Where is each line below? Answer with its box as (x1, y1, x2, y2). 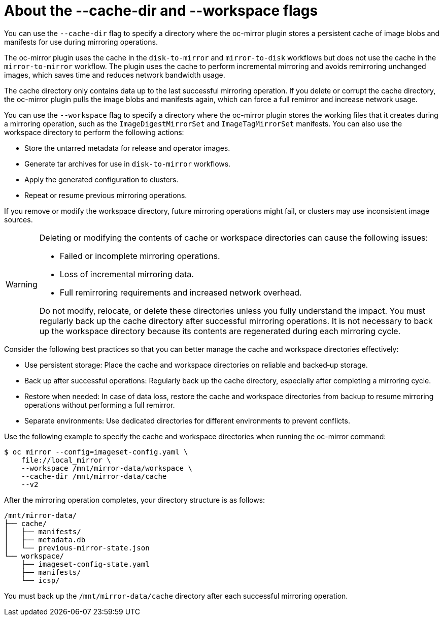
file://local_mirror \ (21, 455, 111, 464)
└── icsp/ (21, 576, 60, 584)
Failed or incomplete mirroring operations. (59, 250, 220, 261)
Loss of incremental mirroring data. (59, 269, 194, 279)
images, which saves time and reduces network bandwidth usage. (4, 70, 225, 79)
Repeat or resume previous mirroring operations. (24, 190, 187, 200)
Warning (6, 279, 38, 289)
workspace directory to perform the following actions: (4, 127, 184, 137)
